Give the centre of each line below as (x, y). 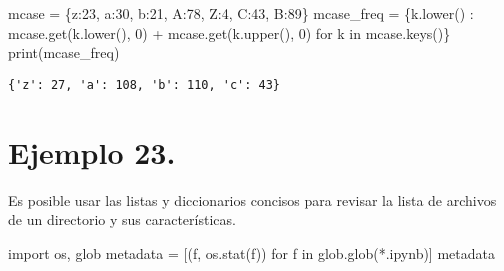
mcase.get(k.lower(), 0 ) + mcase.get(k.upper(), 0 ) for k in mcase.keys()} (229, 32)
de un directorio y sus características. (122, 219)
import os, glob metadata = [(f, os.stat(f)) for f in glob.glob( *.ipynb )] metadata (251, 252)
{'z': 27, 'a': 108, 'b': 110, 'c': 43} (144, 84)
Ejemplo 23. (92, 151)
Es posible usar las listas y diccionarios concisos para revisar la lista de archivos (252, 199)
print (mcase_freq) (64, 52)
